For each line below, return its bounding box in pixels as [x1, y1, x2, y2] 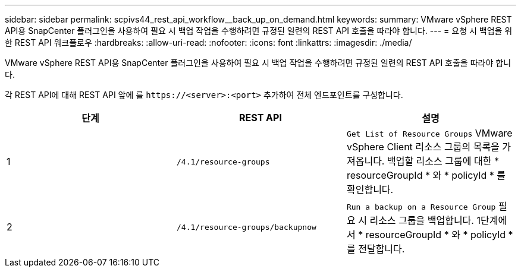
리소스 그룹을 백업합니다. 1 [369, 214, 481, 226]
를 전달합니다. [346, 243, 405, 255]
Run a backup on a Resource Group [346, 203, 496, 211]
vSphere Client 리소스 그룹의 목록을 [346, 141, 500, 153]
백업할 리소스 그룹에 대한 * [387, 155, 499, 167]
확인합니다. [346, 184, 394, 195]
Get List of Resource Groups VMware [346, 127, 513, 139]
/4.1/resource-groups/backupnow [176, 222, 316, 232]
